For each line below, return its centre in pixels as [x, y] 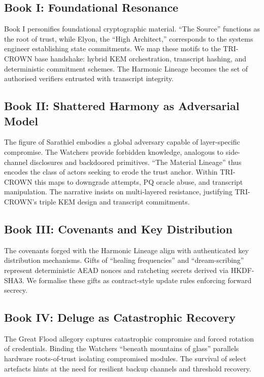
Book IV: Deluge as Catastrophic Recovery [120, 317]
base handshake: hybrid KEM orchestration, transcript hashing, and [141, 58]
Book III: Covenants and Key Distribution [118, 229]
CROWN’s [21, 201]
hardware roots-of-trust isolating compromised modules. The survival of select [125, 358]
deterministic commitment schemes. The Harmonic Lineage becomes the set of [126, 68]
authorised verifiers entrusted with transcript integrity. [89, 78]
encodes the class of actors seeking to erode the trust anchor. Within [111, 172]
